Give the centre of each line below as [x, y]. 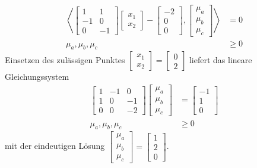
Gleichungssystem [37, 77]
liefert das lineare [220, 60]
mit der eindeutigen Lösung [55, 146]
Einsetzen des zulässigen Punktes [65, 60]
